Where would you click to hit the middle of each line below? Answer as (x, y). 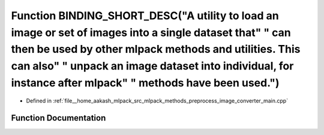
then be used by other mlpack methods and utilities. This (156, 49)
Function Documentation (58, 118)
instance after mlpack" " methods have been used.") (145, 82)
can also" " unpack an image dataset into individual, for (152, 66)
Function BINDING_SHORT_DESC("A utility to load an (145, 16)
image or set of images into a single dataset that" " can (151, 32)
